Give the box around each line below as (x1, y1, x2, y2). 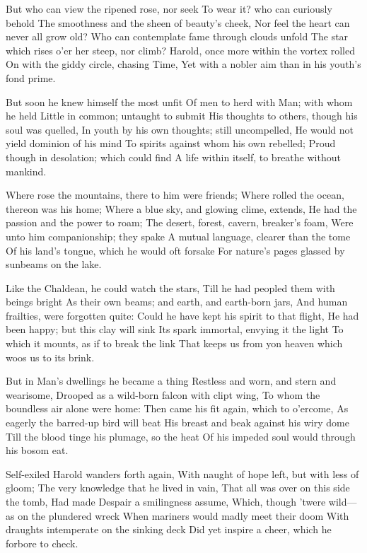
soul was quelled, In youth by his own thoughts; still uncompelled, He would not (6, 122, 354, 136)
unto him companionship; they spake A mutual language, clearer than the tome (6, 228, 351, 243)
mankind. (6, 163, 47, 178)
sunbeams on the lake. (6, 257, 102, 272)
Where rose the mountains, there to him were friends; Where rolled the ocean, (6, 187, 344, 202)
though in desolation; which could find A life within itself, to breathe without (6, 149, 341, 164)
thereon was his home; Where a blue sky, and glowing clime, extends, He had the (6, 201, 357, 216)
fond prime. (6, 70, 56, 85)
